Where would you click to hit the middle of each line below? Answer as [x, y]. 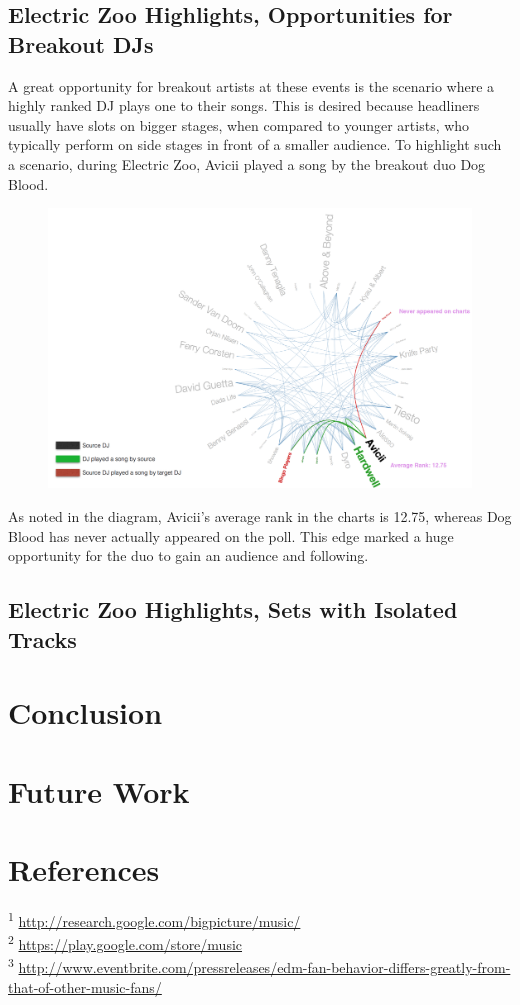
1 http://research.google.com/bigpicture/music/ [154, 919]
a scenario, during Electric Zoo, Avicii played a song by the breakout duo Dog [247, 163]
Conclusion [85, 712]
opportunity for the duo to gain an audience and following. [188, 555]
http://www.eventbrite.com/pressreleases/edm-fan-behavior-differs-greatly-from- [264, 967]
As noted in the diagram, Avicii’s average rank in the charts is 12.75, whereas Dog [260, 516]
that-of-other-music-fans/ [85, 986]
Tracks [42, 638]
